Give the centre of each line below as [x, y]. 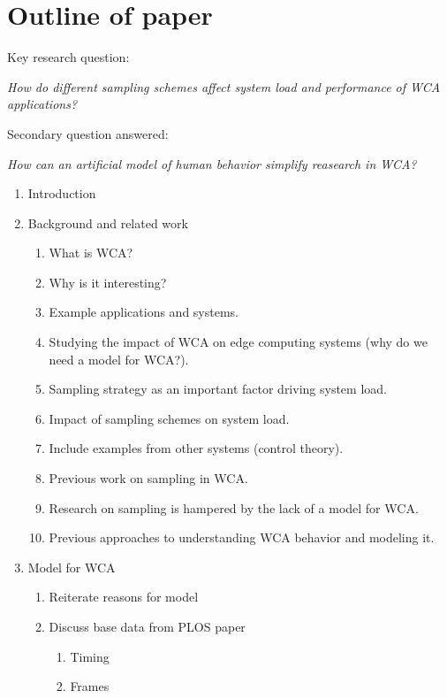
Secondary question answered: [88, 133]
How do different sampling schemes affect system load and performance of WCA [224, 86]
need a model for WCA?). [119, 359]
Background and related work [108, 222]
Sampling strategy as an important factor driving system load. [218, 389]
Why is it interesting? [108, 282]
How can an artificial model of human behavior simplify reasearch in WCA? [212, 163]
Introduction [62, 193]
